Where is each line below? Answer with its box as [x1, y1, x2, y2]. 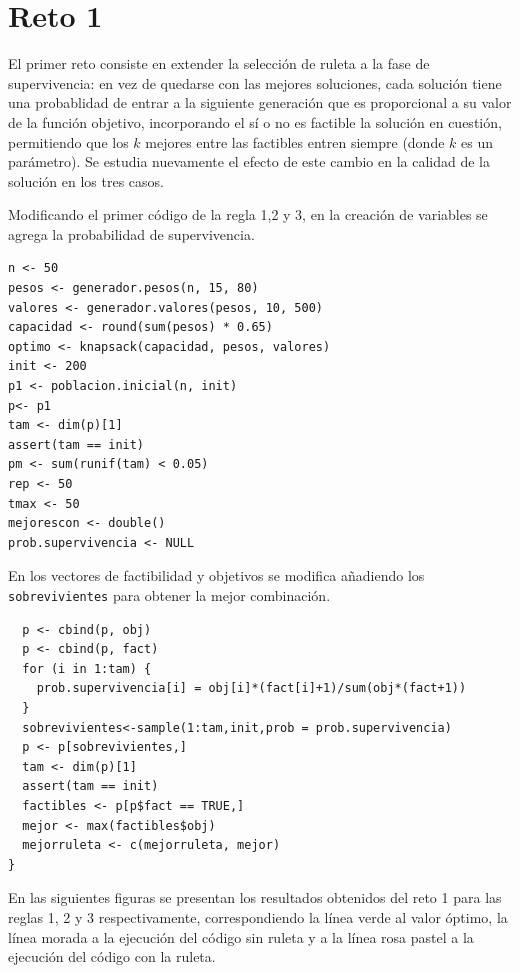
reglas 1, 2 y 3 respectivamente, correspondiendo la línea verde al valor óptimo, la [8, 906, 508, 927]
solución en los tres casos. [8, 170, 164, 191]
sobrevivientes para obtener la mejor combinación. [8, 584, 331, 605]
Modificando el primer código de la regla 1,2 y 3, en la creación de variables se [8, 204, 488, 225]
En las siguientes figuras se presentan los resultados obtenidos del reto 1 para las [8, 887, 502, 908]
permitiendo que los [8, 131, 129, 152]
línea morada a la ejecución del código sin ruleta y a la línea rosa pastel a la [8, 926, 474, 947]
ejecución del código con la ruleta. [8, 946, 216, 967]
